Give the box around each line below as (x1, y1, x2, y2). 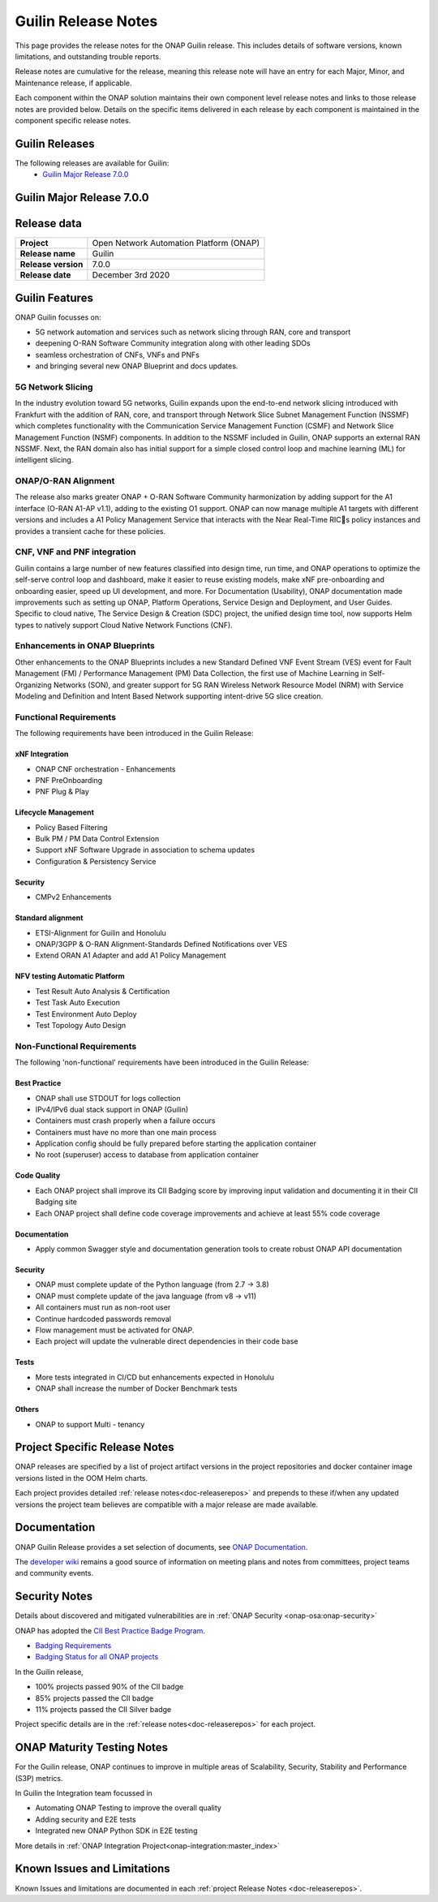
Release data (15, 217, 83, 230)
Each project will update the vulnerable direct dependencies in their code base (35, 1336, 298, 1346)
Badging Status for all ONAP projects (35, 1652, 159, 1662)
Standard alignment (15, 913, 84, 923)
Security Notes (15, 1590, 93, 1603)
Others (15, 1405, 40, 1414)
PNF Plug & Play (35, 787, 89, 797)
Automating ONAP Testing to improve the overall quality (35, 1803, 222, 1813)
